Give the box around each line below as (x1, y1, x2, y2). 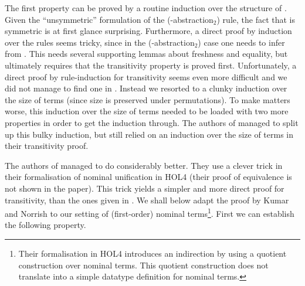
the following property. (5, 219, 86, 231)
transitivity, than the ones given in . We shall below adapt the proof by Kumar (5, 193, 289, 206)
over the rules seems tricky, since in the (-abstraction (5, 36, 195, 48)
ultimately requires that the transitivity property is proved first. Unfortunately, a (5, 59, 297, 71)
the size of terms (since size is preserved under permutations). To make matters (5, 93, 290, 105)
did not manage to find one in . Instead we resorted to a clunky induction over (5, 82, 287, 94)
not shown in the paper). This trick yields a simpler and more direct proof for (5, 182, 284, 194)
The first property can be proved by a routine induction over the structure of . (5, 2, 287, 13)
